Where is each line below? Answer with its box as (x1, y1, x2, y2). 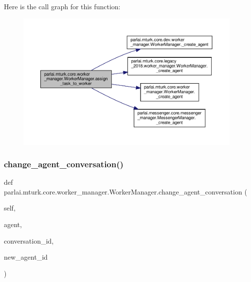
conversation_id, (4, 235, 54, 246)
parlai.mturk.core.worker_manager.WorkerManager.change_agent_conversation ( (4, 186, 247, 196)
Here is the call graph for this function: (4, 1, 121, 11)
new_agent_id (4, 252, 48, 262)
